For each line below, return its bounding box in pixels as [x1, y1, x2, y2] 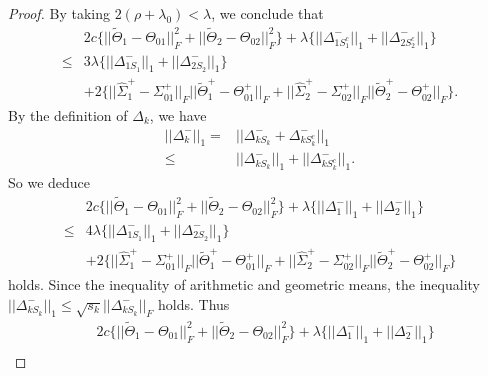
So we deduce [8, 172, 91, 193]
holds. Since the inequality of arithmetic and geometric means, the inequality [8, 274, 480, 295]
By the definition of [8, 105, 128, 126]
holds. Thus [158, 293, 230, 314]
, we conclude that [211, 3, 324, 23]
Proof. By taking [8, 3, 111, 23]
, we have [149, 105, 207, 126]
